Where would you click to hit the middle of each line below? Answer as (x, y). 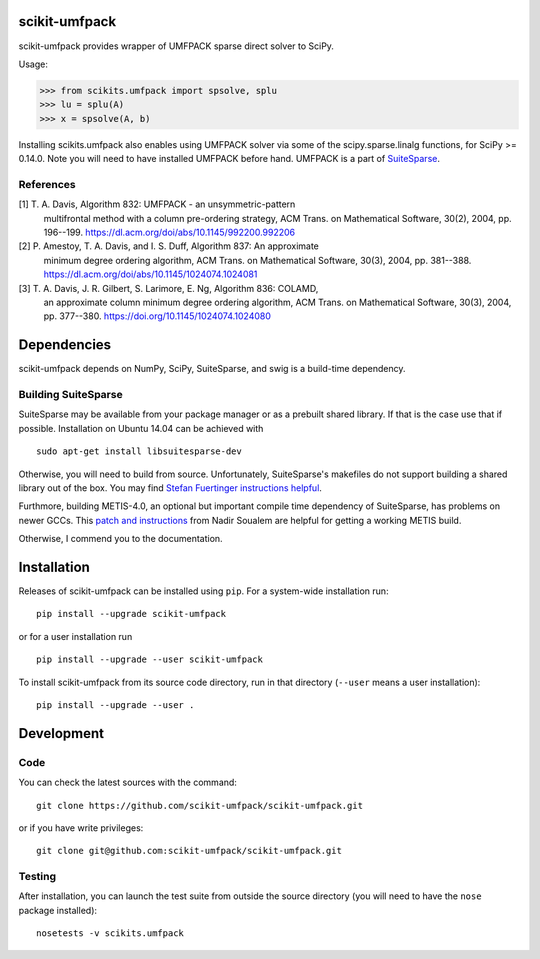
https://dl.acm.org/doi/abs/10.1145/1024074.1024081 (150, 274)
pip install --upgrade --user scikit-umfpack (150, 659)
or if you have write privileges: (81, 827)
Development (61, 733)
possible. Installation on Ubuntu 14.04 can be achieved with (141, 428)
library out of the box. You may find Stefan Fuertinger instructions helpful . (170, 487)
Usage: (33, 64)
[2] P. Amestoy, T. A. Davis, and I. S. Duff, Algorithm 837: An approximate (169, 246)
